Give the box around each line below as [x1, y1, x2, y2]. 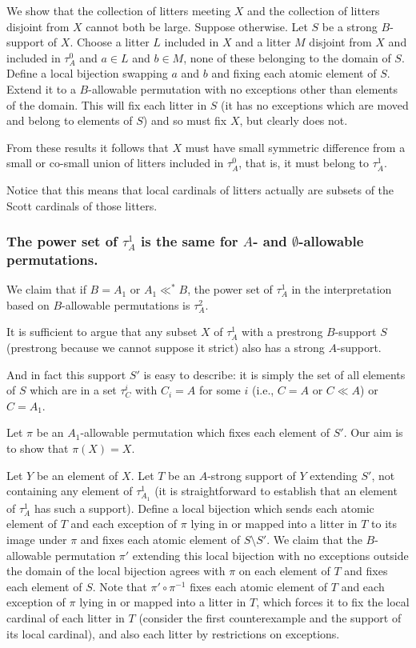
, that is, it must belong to [238, 154, 370, 171]
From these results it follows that [6, 138, 169, 155]
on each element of [238, 562, 330, 579]
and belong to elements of [6, 112, 133, 129]
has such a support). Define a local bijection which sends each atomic [34, 499, 374, 516]
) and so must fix [142, 112, 227, 129]
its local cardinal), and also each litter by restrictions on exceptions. [6, 625, 340, 642]
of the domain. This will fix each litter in [6, 96, 207, 113]
